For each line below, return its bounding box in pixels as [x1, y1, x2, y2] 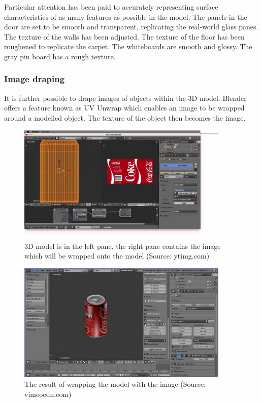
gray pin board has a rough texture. [4, 51, 116, 61]
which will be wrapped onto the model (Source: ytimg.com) [24, 250, 210, 261]
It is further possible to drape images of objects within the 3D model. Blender [4, 92, 247, 103]
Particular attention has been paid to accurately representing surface [4, 2, 218, 12]
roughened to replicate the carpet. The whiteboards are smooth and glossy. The [4, 41, 252, 52]
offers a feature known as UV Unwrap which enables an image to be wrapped [4, 102, 245, 113]
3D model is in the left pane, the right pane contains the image [24, 240, 221, 251]
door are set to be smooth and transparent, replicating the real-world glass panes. [4, 21, 258, 32]
